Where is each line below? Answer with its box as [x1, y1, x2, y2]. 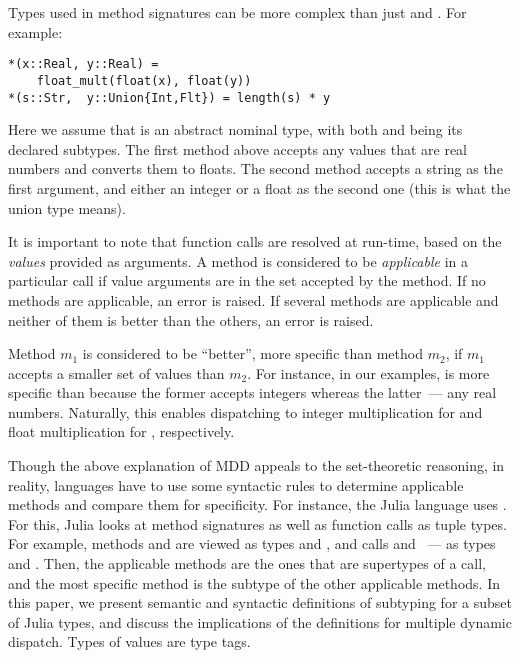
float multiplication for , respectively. [8, 421, 235, 442]
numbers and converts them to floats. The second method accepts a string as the [8, 158, 503, 179]
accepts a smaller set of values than [8, 362, 225, 383]
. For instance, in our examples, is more [247, 362, 490, 383]
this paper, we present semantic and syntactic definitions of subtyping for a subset [8, 592, 512, 613]
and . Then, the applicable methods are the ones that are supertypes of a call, [8, 553, 486, 574]
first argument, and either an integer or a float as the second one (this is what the [8, 177, 511, 198]
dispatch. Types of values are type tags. [8, 631, 251, 652]
